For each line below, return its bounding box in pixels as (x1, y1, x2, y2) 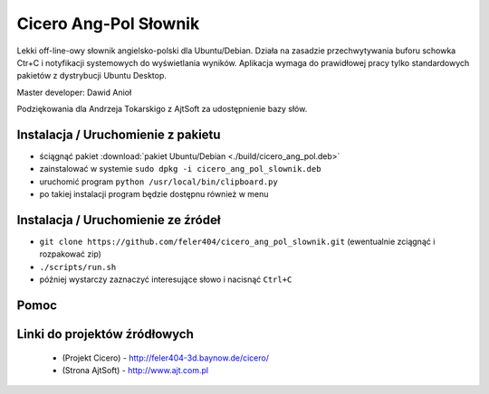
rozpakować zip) (39, 249, 101, 259)
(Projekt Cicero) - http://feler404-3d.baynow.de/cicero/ (62, 352, 269, 363)
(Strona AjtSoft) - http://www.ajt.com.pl (62, 365, 208, 376)
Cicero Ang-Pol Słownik (16, 14, 200, 33)
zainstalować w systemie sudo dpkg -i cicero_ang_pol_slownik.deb (39, 164, 321, 174)
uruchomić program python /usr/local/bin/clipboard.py (39, 176, 278, 187)
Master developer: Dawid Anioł (16, 87, 132, 98)
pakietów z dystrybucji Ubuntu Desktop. (16, 70, 168, 81)
